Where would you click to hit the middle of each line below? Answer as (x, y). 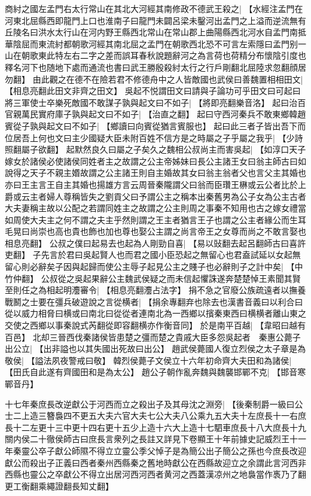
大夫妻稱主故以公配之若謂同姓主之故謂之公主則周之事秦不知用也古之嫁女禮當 (155, 208)
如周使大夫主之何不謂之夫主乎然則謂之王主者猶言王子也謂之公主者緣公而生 (151, 219)
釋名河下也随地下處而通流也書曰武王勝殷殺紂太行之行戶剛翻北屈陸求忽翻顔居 (155, 67)
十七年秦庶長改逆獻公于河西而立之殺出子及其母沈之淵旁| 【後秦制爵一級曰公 (154, 404)
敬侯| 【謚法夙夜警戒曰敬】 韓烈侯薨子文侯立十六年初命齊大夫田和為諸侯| (148, 360)
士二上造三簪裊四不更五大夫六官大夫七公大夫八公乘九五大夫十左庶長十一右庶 (155, 416)
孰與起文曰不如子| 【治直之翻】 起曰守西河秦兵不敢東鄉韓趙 (189, 114)
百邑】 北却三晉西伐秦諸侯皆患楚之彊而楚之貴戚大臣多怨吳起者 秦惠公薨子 (153, 337)
